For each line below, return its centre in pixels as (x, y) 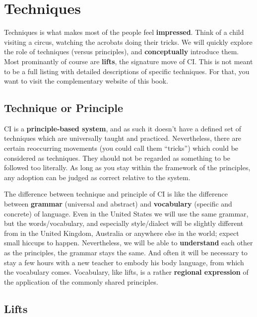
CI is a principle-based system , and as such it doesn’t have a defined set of (123, 128)
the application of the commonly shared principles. (81, 281)
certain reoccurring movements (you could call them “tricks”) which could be (121, 148)
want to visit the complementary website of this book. (86, 81)
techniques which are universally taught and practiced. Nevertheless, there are (123, 138)
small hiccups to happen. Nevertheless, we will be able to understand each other (128, 243)
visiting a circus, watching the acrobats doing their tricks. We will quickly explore (128, 42)
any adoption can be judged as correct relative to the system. (97, 177)
